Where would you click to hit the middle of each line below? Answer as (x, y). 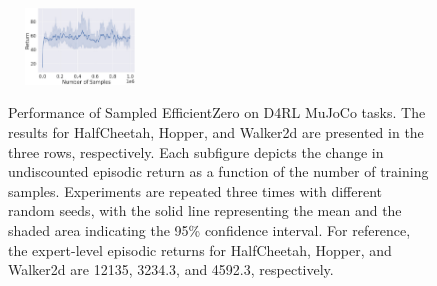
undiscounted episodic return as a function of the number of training (218, 171)
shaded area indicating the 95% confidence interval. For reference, (209, 229)
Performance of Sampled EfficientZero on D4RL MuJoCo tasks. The (217, 112)
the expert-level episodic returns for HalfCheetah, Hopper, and (200, 249)
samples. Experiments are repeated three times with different (195, 190)
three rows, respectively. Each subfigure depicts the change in (196, 151)
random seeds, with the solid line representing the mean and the (205, 210)
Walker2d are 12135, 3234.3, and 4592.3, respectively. (171, 269)
